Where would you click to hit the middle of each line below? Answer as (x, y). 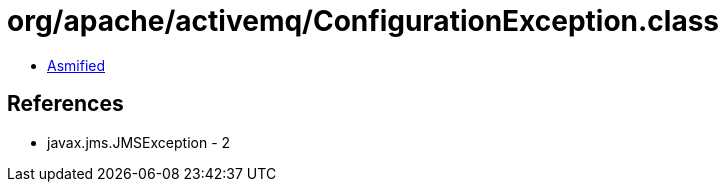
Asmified (76, 65)
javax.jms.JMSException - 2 (139, 142)
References (65, 104)
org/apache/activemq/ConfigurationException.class (363, 21)
